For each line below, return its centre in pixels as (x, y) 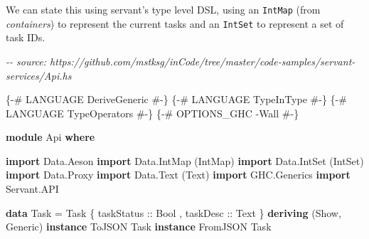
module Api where (50, 137)
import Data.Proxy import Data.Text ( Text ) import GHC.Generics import (178, 175)
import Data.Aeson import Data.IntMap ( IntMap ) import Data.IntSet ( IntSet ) (185, 160)
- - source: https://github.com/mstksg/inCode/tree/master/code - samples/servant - (181, 61)
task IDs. (26, 37)
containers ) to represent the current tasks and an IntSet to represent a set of (175, 23)
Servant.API (32, 189)
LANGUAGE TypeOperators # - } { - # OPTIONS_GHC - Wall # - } (153, 113)
